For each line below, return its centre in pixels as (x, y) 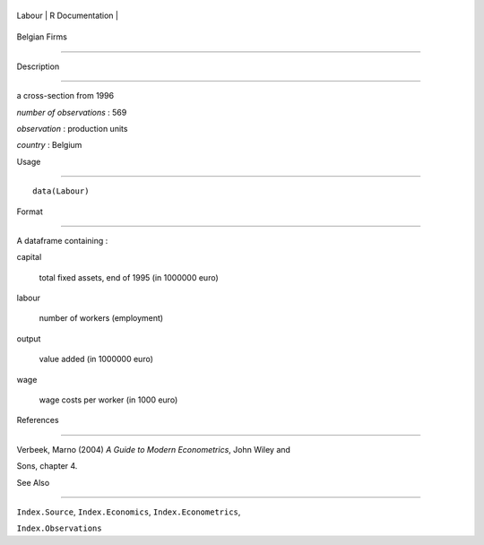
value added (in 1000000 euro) (96, 359)
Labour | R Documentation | (67, 15)
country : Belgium (49, 145)
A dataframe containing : (62, 240)
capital (29, 257)
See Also (33, 482)
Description (38, 66)
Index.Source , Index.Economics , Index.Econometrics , (129, 512)
